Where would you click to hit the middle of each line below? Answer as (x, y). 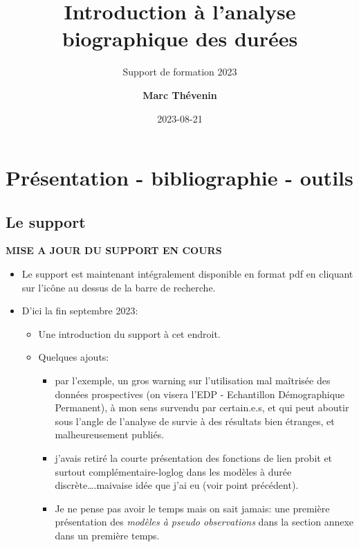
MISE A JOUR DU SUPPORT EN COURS (114, 250)
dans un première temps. (107, 535)
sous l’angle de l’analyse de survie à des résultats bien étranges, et (195, 421)
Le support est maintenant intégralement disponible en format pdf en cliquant (187, 274)
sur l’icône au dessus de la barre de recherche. (119, 287)
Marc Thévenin (180, 95)
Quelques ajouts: (74, 357)
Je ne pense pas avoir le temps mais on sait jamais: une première (192, 508)
